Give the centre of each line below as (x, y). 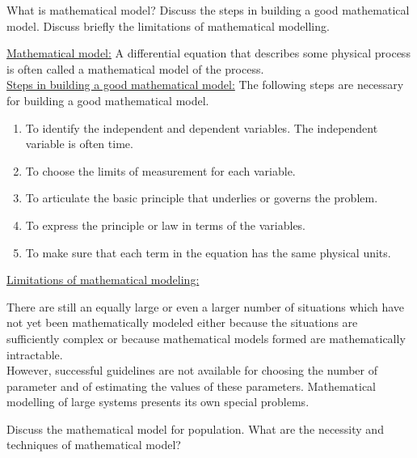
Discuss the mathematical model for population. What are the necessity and (195, 428)
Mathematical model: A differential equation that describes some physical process (208, 53)
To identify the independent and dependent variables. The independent (202, 127)
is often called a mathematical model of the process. (135, 68)
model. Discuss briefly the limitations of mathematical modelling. (168, 25)
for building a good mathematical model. (108, 100)
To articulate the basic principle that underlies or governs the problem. (202, 198)
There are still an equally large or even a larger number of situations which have (206, 306)
